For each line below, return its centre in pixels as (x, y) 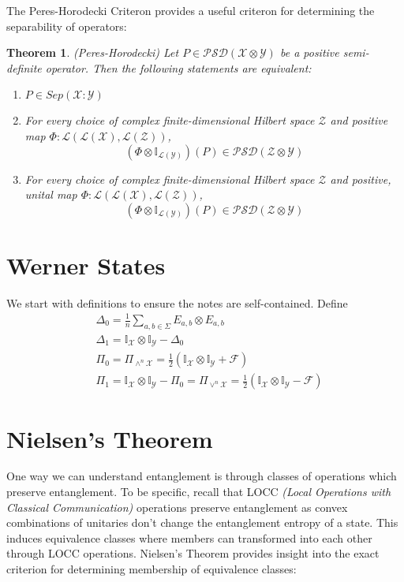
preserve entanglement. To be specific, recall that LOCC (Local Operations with (199, 492)
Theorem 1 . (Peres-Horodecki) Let (93, 52)
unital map (51, 194)
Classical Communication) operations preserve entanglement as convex (177, 507)
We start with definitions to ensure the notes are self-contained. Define (177, 302)
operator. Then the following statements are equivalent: (178, 67)
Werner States (86, 265)
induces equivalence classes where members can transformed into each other (189, 537)
